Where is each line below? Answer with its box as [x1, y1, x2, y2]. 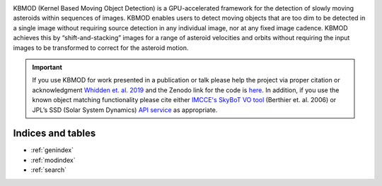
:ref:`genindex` [30, 146, 74, 154]
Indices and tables [13, 128, 96, 139]
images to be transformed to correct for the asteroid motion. [13, 43, 189, 52]
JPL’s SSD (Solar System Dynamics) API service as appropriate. [32, 106, 218, 114]
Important [32, 63, 63, 71]
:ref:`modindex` [30, 156, 76, 164]
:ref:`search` [30, 166, 67, 174]
